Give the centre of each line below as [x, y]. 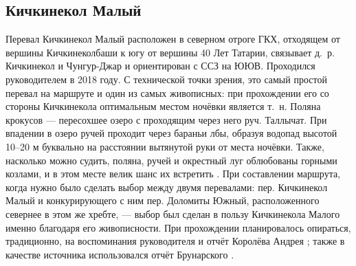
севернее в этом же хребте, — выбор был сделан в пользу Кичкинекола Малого [173, 213]
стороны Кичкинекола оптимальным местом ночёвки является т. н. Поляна [163, 106]
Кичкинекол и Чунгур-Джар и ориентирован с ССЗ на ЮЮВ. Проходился [160, 66]
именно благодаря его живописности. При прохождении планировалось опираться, [178, 227]
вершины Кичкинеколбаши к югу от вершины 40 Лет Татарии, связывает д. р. [170, 52]
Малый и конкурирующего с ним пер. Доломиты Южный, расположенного [163, 200]
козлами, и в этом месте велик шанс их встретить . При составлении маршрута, [173, 174]
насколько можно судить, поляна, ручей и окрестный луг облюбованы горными [171, 160]
